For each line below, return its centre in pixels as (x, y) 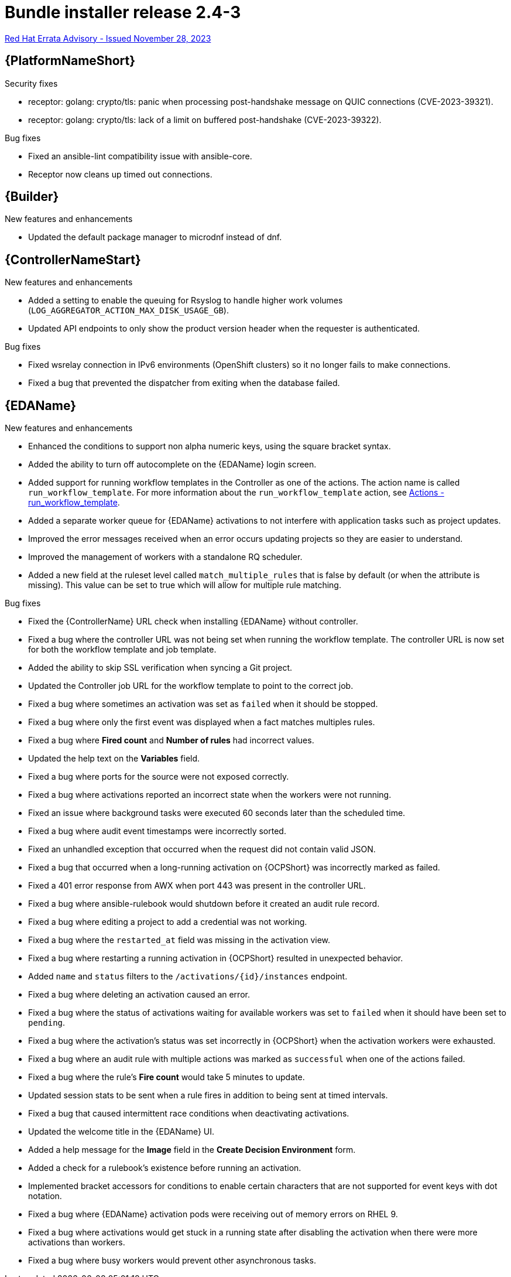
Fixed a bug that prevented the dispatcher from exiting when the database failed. (184, 383)
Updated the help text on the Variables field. (114, 759)
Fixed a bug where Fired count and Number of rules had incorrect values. (171, 740)
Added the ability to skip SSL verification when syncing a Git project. (160, 668)
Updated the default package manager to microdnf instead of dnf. (155, 237)
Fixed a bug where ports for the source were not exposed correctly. (159, 777)
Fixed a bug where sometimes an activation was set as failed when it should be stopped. (203, 704)
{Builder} (32, 197)
